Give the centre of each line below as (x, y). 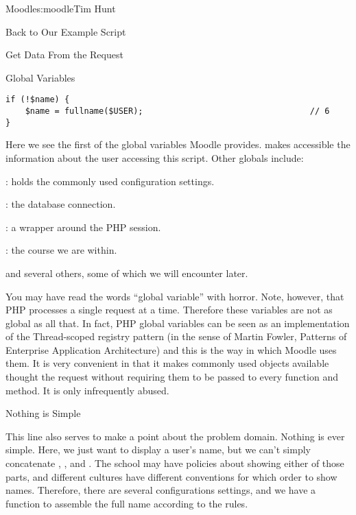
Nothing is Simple (43, 413)
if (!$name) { (38, 100)
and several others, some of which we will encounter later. (127, 273)
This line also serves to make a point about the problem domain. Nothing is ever (175, 436)
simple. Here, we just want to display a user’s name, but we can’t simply (158, 450)
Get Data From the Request (64, 55)
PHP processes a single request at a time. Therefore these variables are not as (169, 310)
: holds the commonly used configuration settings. (110, 181)
